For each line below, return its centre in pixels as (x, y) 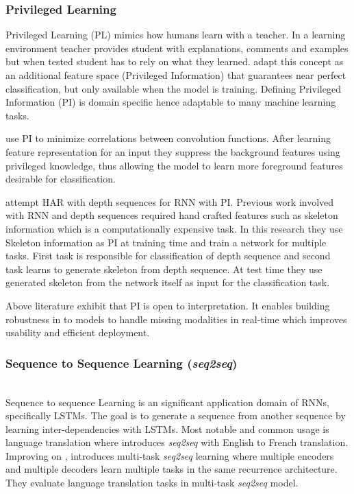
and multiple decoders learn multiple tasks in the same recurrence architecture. (172, 469)
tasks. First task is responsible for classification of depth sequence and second (168, 256)
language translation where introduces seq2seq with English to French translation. (177, 442)
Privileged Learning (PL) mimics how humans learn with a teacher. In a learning (176, 35)
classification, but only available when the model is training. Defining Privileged (173, 88)
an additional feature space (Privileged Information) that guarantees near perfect (176, 75)
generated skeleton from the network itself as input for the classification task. (168, 282)
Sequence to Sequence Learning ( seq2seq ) (122, 363)
